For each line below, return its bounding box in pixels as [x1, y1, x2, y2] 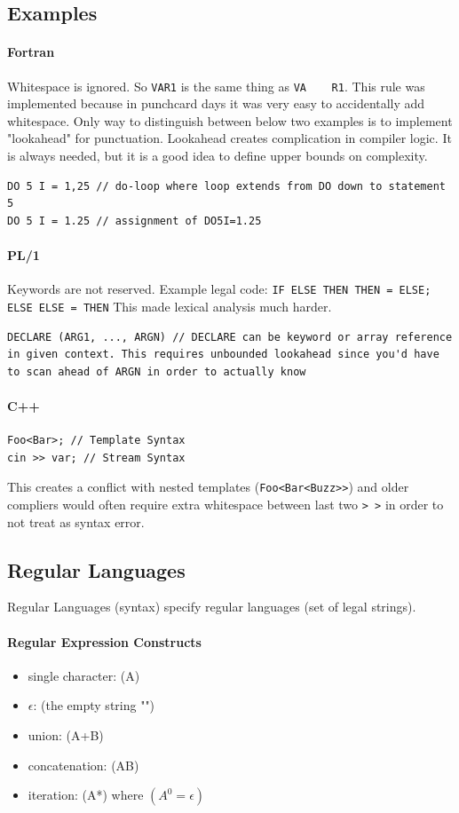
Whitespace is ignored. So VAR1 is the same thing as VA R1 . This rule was [7, 76, 425, 95]
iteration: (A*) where [28, 785, 144, 804]
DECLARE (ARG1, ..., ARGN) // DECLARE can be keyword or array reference [7, 330, 453, 343]
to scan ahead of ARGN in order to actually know [7, 365, 306, 378]
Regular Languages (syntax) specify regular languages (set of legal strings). [7, 597, 416, 616]
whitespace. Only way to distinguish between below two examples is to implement [7, 111, 453, 130]
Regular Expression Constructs [7, 632, 202, 651]
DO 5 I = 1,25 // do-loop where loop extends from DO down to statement [7, 179, 446, 193]
